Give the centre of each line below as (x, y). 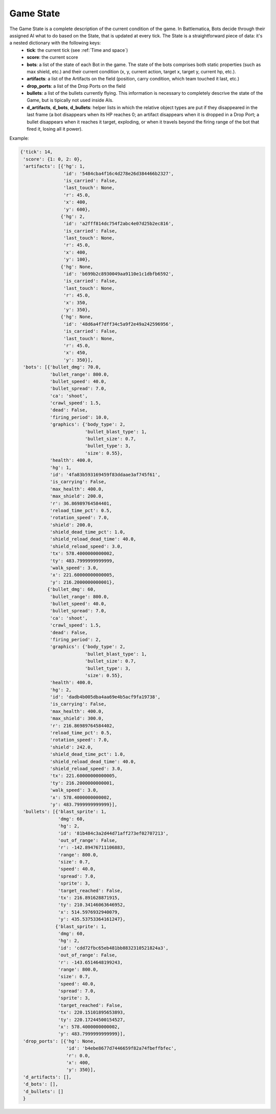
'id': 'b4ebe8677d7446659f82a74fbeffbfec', (121, 1048)
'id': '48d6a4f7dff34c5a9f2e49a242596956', (119, 324)
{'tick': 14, (37, 152)
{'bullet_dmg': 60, (71, 590)
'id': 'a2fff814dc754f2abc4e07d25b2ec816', (119, 224)
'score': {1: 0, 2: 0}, (53, 159)
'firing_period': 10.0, (79, 417)
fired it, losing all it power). (55, 129)
